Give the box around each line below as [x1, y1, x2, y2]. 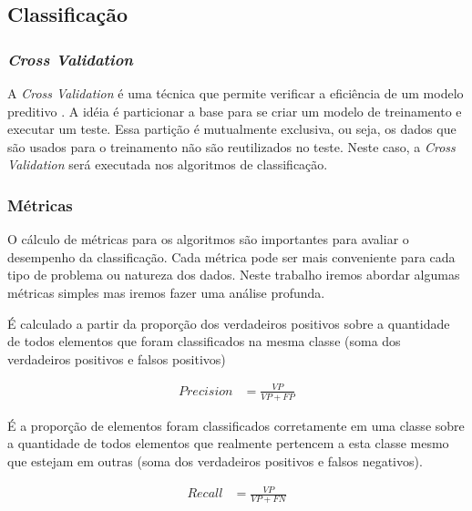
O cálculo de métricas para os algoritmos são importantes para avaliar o [7, 230, 409, 249]
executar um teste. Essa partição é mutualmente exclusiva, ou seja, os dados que [7, 119, 457, 138]
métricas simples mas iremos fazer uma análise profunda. [7, 282, 325, 301]
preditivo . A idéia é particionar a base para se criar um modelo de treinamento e [7, 101, 462, 120]
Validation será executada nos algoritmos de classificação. [7, 155, 328, 174]
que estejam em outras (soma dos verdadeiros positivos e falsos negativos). [7, 451, 423, 470]
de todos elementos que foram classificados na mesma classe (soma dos [7, 332, 401, 351]
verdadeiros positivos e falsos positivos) [7, 349, 226, 368]
